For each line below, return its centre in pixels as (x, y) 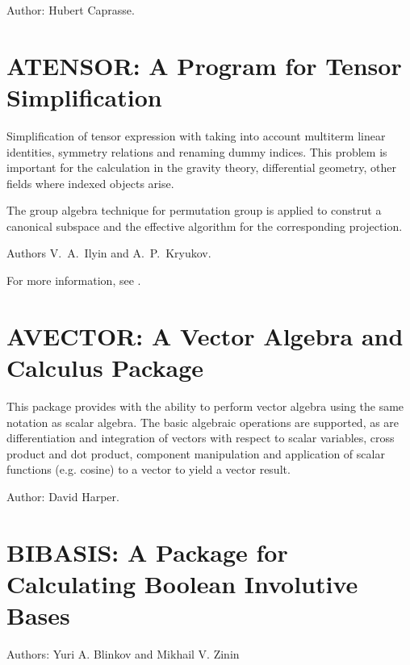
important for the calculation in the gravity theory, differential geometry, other (201, 167)
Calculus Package (105, 368)
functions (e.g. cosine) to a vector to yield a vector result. (149, 469)
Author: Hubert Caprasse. (71, 10)
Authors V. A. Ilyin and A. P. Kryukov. (109, 253)
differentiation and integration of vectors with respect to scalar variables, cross (201, 438)
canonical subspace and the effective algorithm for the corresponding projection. (205, 226)
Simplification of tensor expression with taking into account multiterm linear (196, 135)
